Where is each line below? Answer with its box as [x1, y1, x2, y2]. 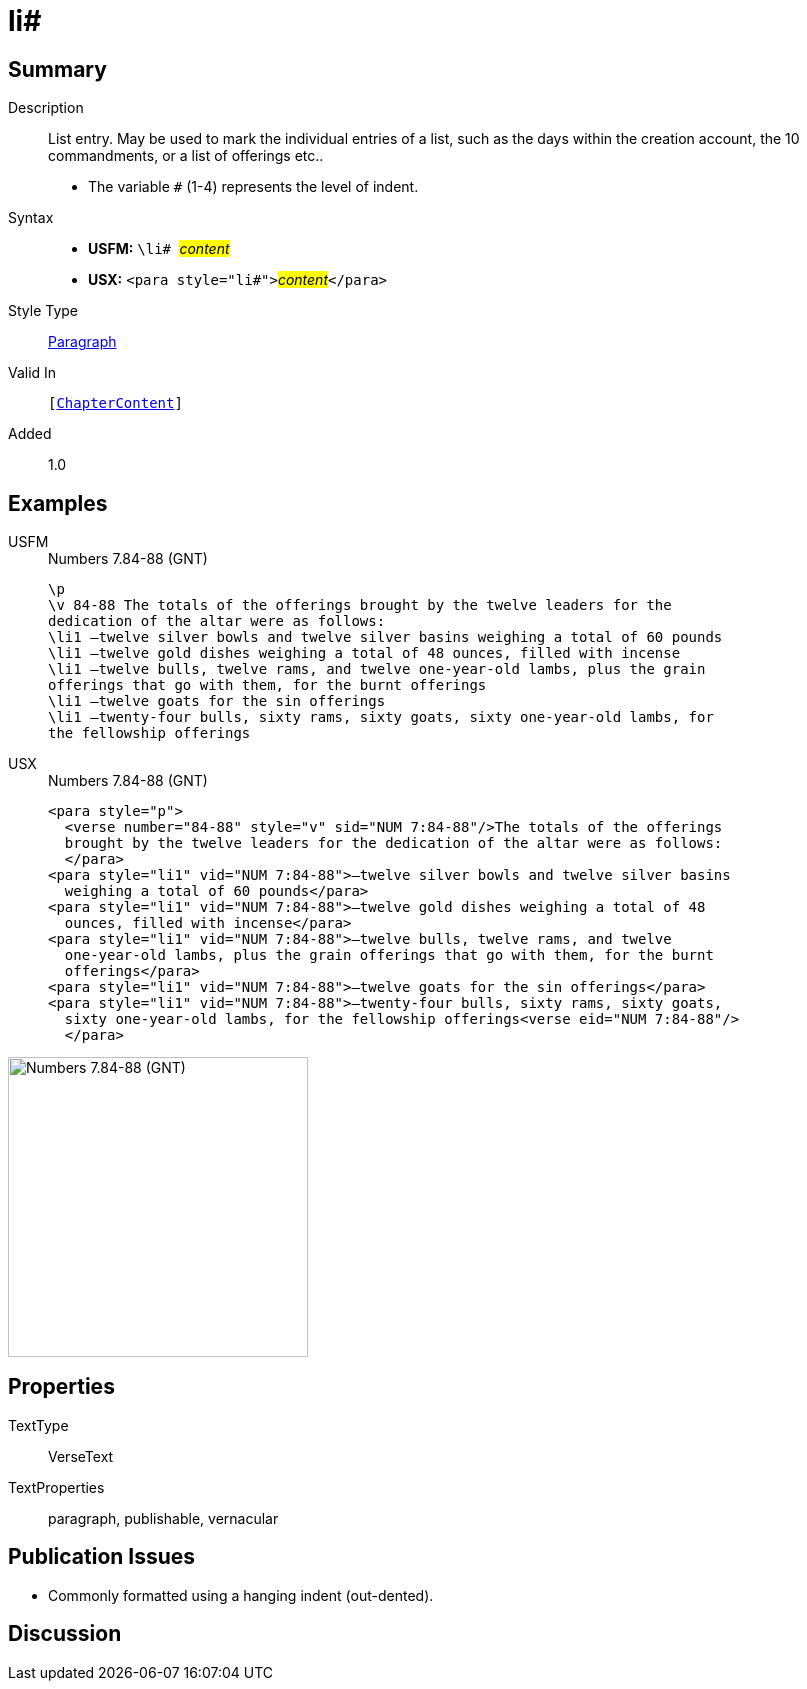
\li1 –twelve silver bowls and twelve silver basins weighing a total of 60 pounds [48, 629, 723, 646]
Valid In [8, 364, 57, 382]
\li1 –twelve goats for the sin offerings [48, 693, 386, 710]
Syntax [8, 209, 54, 227]
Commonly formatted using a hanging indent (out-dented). [48, 1586, 434, 1604]
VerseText [48, 1447, 114, 1465]
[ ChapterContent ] [48, 395, 183, 412]
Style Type [8, 302, 79, 320]
